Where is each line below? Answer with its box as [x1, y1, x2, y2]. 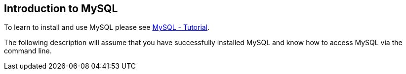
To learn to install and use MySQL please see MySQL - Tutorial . [4, 23, 210, 32]
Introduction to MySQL [4, 2, 118, 15]
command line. [4, 47, 52, 55]
